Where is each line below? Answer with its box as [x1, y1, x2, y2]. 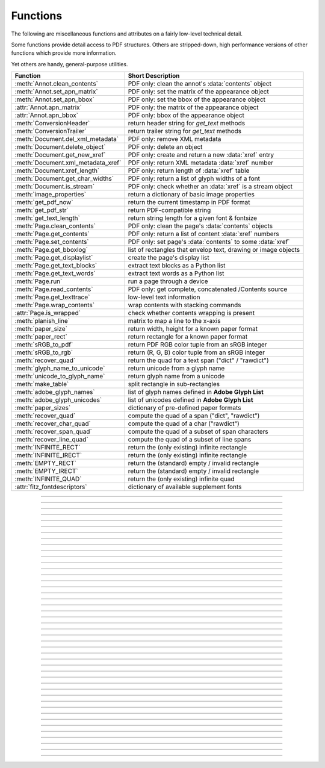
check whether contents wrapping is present [128, 309, 255, 317]
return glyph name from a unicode [128, 372, 225, 381]
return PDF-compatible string [128, 206, 211, 214]
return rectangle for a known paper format [128, 332, 248, 341]
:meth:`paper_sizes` [14, 404, 71, 412]
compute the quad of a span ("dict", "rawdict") [128, 411, 260, 420]
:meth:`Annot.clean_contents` [14, 80, 99, 88]
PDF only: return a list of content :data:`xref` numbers [128, 229, 279, 238]
